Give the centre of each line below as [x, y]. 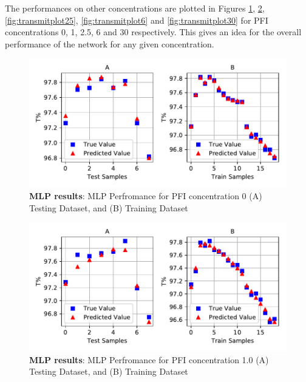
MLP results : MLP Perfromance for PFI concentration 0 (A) [146, 195]
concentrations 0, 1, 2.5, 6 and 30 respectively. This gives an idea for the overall [153, 32]
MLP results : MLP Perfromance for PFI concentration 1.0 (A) [149, 359]
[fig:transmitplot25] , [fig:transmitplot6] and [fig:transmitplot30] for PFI [137, 20]
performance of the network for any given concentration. [110, 43]
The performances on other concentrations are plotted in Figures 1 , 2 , [135, 8]
